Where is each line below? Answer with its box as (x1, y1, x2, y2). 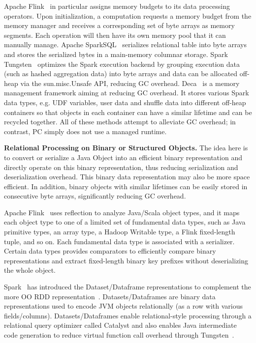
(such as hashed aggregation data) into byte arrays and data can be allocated (4, 68, 238, 79)
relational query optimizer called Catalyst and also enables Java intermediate (4, 320, 237, 330)
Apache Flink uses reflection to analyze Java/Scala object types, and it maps (4, 207, 240, 217)
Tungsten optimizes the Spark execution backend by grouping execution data (4, 58, 240, 69)
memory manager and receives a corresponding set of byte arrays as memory (4, 20, 235, 30)
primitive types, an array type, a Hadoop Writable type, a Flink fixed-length (4, 227, 235, 237)
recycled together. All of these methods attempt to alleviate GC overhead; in (4, 116, 236, 127)
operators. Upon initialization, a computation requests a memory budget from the (4, 10, 252, 21)
